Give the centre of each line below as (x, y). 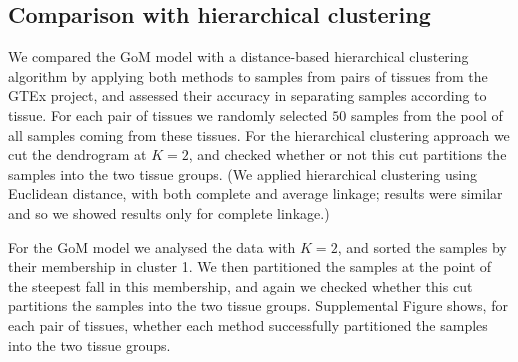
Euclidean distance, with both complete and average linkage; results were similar (255, 193)
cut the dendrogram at (77, 154)
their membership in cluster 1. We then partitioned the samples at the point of (250, 266)
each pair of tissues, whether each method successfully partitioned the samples (248, 324)
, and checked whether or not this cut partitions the (347, 154)
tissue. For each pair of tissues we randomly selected (168, 114)
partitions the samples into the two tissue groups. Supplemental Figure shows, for (258, 305)
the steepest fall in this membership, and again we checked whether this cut (240, 285)
